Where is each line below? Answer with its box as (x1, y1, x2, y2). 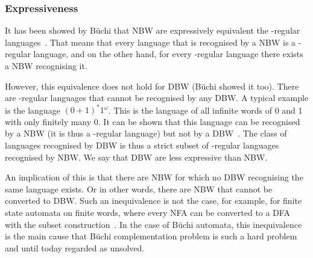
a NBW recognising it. (5, 60, 87, 72)
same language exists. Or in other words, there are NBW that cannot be (5, 182, 273, 195)
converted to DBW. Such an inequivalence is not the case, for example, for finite (5, 194, 302, 207)
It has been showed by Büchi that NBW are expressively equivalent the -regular (5, 24, 300, 37)
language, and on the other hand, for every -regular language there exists (33, 48, 303, 60)
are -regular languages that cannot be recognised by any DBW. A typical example (5, 91, 309, 104)
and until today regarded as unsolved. (5, 241, 145, 254)
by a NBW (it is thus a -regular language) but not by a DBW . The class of (5, 127, 287, 140)
